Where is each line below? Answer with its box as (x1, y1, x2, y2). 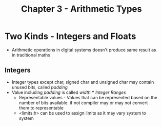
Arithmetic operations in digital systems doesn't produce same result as (11, 47, 157, 53)
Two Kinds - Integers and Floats (4, 31, 136, 42)
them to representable (19, 105, 64, 110)
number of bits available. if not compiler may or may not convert (19, 100, 148, 106)
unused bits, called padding (11, 84, 68, 90)
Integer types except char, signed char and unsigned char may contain (11, 79, 154, 85)
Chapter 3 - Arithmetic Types (21, 3, 142, 15)
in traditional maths (11, 52, 51, 58)
